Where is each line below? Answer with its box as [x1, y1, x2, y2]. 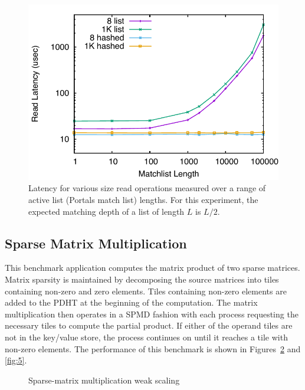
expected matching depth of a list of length [28, 205, 185, 217]
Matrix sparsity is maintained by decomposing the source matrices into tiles [5, 273, 279, 285]
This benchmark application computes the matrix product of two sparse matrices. [5, 261, 300, 274]
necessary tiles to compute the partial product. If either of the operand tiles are [5, 319, 293, 332]
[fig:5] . [5, 354, 27, 366]
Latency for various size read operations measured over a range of [28, 182, 266, 194]
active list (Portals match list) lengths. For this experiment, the [28, 193, 258, 205]
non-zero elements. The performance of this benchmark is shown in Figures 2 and [5, 342, 301, 355]
